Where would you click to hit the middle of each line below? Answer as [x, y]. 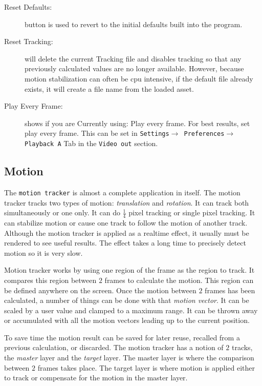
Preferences [204, 134]
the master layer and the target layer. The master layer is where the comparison [129, 358]
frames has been [230, 290]
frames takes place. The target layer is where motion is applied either [146, 367]
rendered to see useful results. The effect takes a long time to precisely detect [125, 243]
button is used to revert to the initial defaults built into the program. [134, 24]
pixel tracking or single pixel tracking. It [192, 212]
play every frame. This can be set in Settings [97, 133]
